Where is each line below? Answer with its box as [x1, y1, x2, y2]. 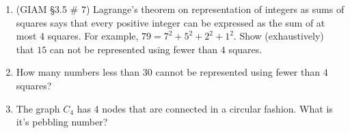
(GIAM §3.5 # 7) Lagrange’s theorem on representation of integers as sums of [16, 2, 345, 16]
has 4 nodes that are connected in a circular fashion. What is [77, 101, 333, 115]
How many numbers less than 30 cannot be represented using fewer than [16, 65, 321, 79]
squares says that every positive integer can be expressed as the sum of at [16, 15, 325, 29]
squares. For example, [47, 29, 139, 43]
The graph [16, 101, 60, 115]
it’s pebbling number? [16, 115, 108, 129]
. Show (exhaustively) [233, 29, 324, 43]
